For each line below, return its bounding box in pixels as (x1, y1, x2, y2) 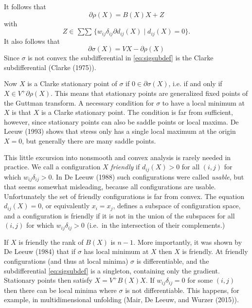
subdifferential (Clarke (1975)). (4, 62, 96, 72)
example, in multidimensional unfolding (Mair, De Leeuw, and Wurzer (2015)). (4, 294, 239, 305)
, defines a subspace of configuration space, (113, 200, 241, 211)
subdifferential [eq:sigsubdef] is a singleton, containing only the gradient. (4, 265, 220, 275)
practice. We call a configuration (4, 162, 101, 172)
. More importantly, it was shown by (133, 236, 242, 247)
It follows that (4, 1, 46, 11)
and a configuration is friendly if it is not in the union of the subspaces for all (4, 210, 235, 220)
